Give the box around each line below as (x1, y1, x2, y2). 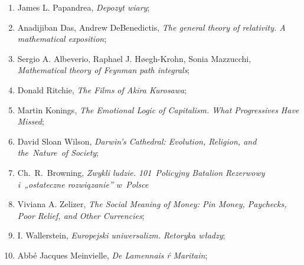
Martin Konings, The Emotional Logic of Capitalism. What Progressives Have (17, 103, 299, 116)
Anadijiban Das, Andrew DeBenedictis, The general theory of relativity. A (17, 21, 286, 33)
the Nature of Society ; (17, 146, 99, 159)
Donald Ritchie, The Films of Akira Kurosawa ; (17, 83, 187, 96)
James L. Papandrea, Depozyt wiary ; (17, 1, 150, 13)
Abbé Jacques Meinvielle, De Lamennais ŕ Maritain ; (17, 248, 208, 261)
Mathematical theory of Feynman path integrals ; (17, 64, 190, 76)
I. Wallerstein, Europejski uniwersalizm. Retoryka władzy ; (17, 229, 225, 241)
